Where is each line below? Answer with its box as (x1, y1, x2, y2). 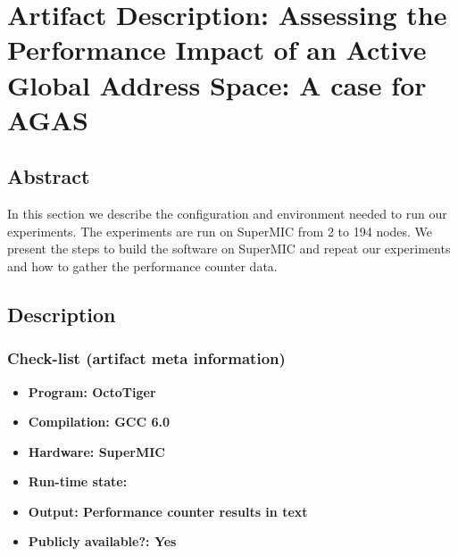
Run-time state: (28, 472, 128, 491)
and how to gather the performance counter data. (7, 256, 278, 275)
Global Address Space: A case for (7, 66, 427, 103)
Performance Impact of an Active (7, 31, 427, 68)
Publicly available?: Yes (28, 532, 177, 551)
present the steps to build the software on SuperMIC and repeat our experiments (7, 239, 451, 258)
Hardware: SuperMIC (28, 442, 165, 461)
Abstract (7, 162, 90, 190)
